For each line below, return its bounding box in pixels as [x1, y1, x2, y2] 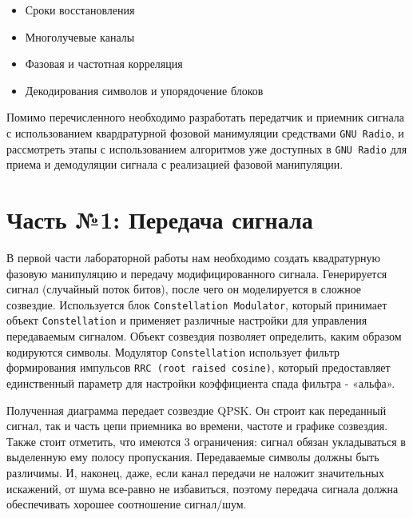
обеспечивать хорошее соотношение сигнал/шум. [6, 496, 247, 512]
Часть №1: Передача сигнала [6, 203, 313, 236]
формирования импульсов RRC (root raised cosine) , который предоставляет [6, 359, 391, 376]
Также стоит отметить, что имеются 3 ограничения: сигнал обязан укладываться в [6, 432, 406, 449]
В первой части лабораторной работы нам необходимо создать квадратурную [6, 249, 380, 265]
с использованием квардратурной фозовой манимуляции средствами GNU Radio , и [6, 124, 404, 141]
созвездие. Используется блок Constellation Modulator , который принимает [6, 296, 387, 313]
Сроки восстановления [25, 2, 135, 18]
